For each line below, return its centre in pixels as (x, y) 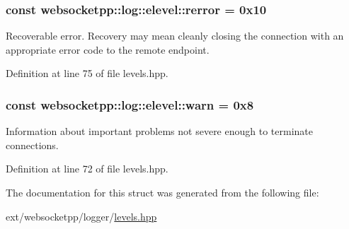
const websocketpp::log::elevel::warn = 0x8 (130, 104)
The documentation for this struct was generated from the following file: (162, 192)
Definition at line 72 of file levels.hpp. (87, 169)
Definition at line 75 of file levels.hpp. (87, 73)
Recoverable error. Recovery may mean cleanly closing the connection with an (175, 36)
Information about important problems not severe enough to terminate (159, 131)
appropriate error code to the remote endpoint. (108, 49)
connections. (32, 145)
